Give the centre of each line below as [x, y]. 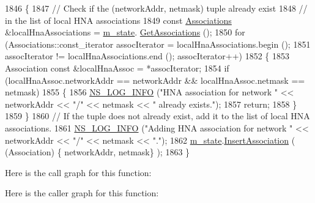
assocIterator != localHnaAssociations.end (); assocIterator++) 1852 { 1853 [147, 56]
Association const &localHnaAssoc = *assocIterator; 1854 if [117, 68]
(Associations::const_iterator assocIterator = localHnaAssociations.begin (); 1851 [158, 44]
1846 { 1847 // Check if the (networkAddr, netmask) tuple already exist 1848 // [156, 8]
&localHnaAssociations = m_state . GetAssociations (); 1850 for [125, 32]
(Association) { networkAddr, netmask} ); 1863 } [98, 152]
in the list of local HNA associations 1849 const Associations [118, 20]
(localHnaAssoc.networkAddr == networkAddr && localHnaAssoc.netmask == [155, 80]
